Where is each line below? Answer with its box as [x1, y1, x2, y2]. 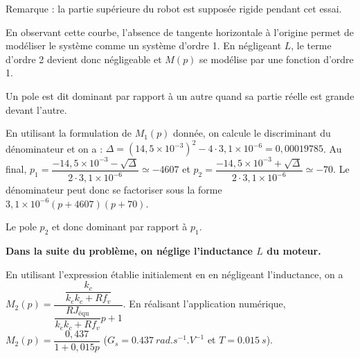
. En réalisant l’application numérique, [123, 296, 286, 311]
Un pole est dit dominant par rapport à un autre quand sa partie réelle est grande [6, 88, 354, 103]
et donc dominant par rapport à [51, 219, 188, 234]
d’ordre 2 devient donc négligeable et [6, 51, 162, 66]
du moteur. [267, 244, 321, 258]
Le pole [6, 219, 37, 234]
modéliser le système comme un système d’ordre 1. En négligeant [6, 38, 282, 53]
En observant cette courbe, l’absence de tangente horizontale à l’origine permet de [6, 24, 354, 39]
